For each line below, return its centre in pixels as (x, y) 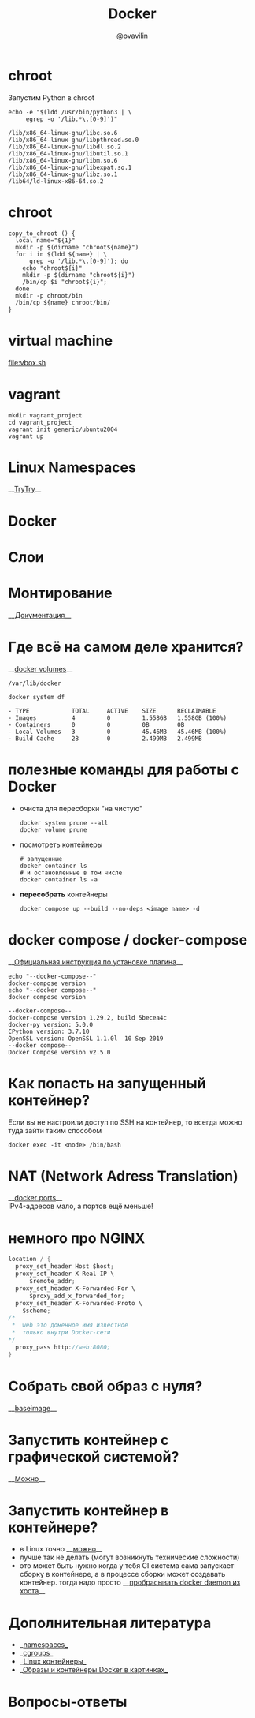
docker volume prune (53, 829)
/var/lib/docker (35, 683)
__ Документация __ (40, 615)
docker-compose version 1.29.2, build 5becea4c (88, 1018)
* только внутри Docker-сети (61, 1333)
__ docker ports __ (35, 1198)
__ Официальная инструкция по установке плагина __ (96, 962)
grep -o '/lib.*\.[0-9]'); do (78, 261)
